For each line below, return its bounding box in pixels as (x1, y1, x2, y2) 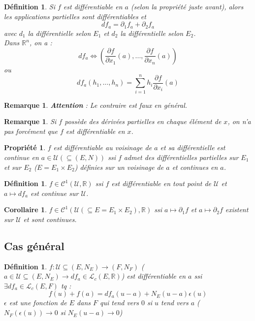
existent (225, 204, 249, 215)
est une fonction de (9, 297, 67, 308)
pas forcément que (4, 126, 58, 136)
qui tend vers (100, 297, 139, 308)
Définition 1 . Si (4, 1, 55, 11)
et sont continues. (23, 214, 77, 224)
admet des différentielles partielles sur (124, 152, 239, 162)
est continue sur (30, 188, 79, 198)
